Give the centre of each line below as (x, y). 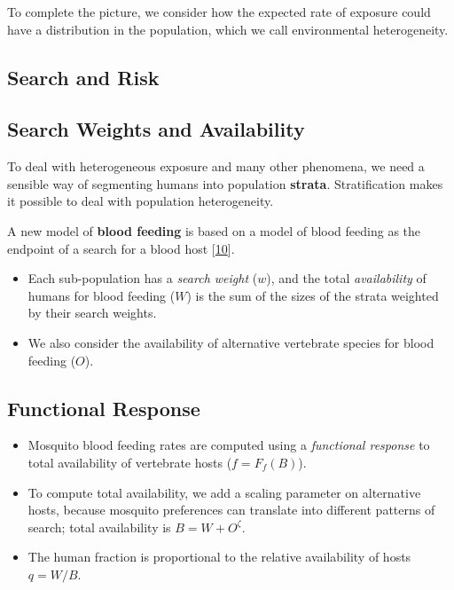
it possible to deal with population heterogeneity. (141, 201)
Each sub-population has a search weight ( (143, 278)
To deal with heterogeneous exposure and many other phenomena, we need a (216, 166)
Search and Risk (83, 77)
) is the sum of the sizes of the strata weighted (313, 295)
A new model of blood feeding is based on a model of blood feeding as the (214, 230)
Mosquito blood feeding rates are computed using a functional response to (229, 445)
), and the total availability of (346, 278)
